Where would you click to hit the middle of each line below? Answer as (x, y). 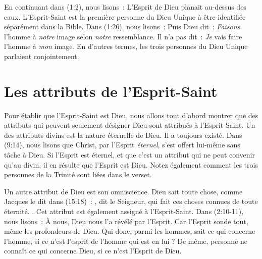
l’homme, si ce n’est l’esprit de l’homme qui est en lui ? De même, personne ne (126, 241)
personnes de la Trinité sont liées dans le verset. (78, 174)
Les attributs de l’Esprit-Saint (111, 91)
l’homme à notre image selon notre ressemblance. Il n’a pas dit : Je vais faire (123, 36)
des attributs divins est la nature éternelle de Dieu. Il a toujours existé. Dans (123, 135)
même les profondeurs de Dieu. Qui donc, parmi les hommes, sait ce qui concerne (130, 231)
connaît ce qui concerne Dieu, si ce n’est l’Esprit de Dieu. (93, 251)
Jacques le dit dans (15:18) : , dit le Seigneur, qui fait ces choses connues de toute (131, 201)
